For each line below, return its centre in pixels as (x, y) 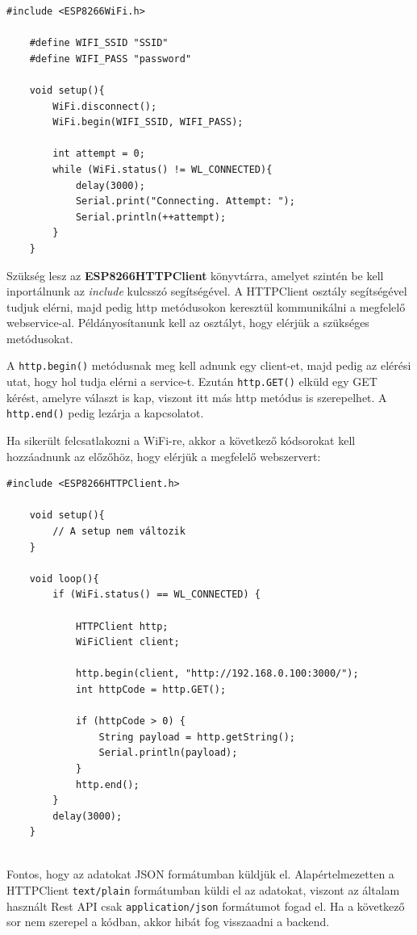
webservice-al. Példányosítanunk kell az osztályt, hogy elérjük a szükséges (188, 323)
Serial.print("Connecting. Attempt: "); (185, 201)
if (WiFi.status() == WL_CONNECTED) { (156, 595)
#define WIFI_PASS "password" (111, 59)
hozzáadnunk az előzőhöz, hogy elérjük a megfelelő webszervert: (164, 456)
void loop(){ (64, 579)
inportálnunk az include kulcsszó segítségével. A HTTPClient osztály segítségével (207, 291)
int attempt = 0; (99, 154)
